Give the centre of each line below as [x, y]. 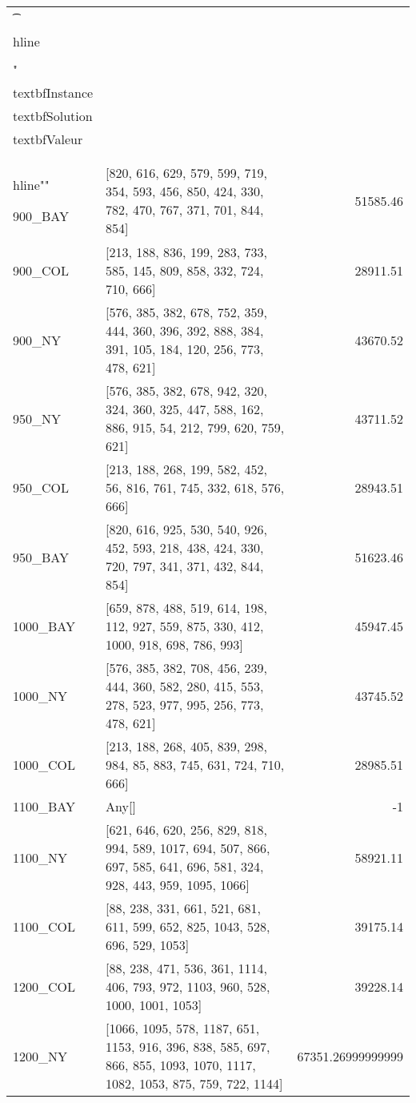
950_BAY [41, 557]
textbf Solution [53, 116]
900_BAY [41, 216]
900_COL [41, 270]
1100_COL [44, 926]
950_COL [41, 487]
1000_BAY [44, 626]
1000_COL [44, 765]
